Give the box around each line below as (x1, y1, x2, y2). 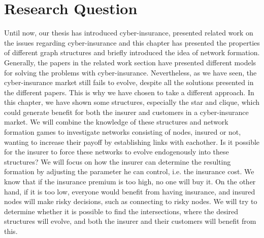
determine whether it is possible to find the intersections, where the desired (4, 206, 239, 216)
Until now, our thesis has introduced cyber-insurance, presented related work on (4, 27, 253, 38)
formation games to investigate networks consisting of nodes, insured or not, (4, 127, 241, 137)
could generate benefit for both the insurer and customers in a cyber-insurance (4, 106, 249, 117)
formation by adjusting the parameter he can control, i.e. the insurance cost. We (4, 166, 254, 177)
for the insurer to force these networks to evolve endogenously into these (4, 146, 229, 157)
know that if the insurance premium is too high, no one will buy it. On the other (4, 176, 256, 187)
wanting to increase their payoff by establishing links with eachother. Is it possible (4, 136, 260, 147)
